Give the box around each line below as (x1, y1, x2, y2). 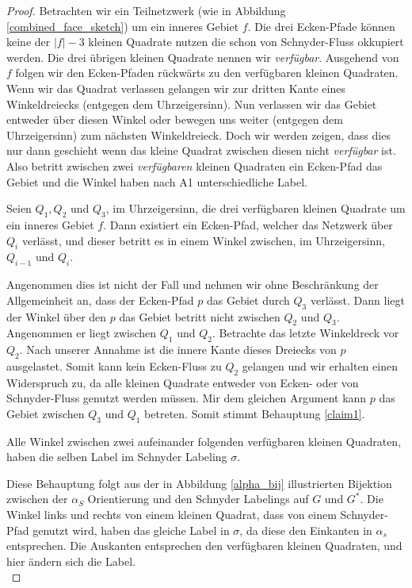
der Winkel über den (6, 308, 107, 325)
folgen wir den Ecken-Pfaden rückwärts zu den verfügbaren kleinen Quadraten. (15, 64, 399, 81)
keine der (6, 33, 51, 50)
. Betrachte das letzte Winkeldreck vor (212, 325, 399, 341)
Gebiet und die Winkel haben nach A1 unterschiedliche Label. (6, 173, 307, 190)
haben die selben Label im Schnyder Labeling (6, 448, 227, 465)
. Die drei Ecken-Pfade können (247, 17, 395, 34)
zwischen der (6, 490, 68, 507)
